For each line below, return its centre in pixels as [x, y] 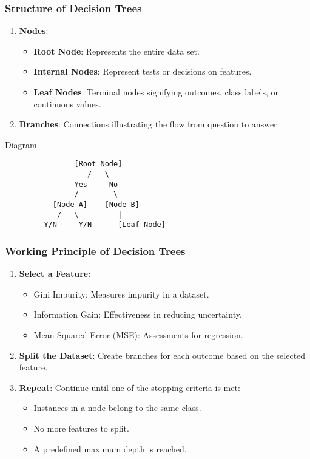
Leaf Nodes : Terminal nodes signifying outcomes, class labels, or [156, 92]
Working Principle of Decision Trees [95, 250]
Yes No [96, 184]
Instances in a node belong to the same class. [117, 408]
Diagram [21, 144]
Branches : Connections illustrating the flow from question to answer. [149, 124]
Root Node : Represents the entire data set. [116, 51]
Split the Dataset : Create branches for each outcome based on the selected [162, 355]
